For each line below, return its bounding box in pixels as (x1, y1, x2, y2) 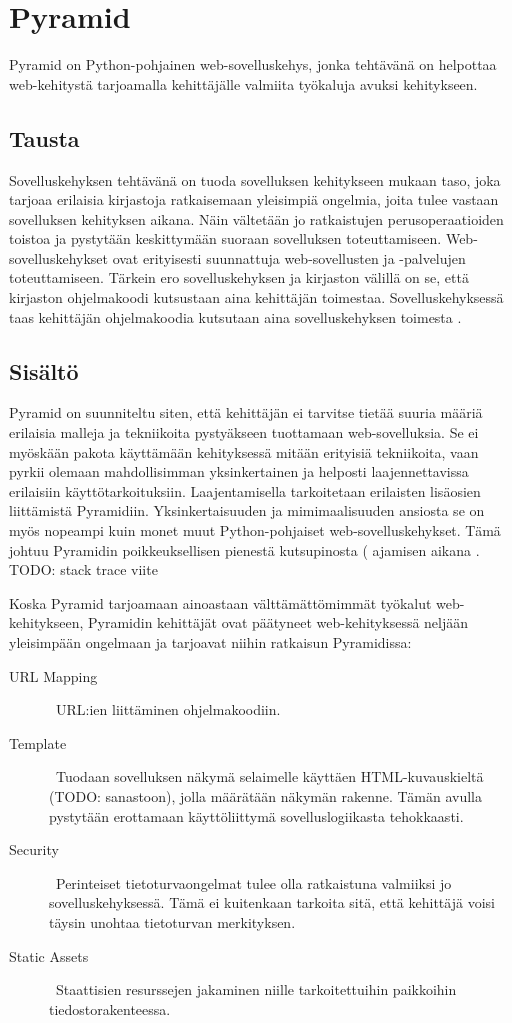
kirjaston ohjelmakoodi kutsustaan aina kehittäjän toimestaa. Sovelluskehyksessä (9, 287, 504, 308)
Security (9, 839, 59, 860)
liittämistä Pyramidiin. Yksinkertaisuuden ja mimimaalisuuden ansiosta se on (9, 500, 485, 521)
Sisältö (9, 355, 79, 386)
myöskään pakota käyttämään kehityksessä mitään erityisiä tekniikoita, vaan (9, 441, 479, 462)
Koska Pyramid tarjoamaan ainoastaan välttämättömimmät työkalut (9, 592, 432, 613)
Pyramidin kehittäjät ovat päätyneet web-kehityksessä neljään (88, 612, 469, 633)
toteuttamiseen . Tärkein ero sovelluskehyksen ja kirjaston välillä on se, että (9, 267, 469, 288)
